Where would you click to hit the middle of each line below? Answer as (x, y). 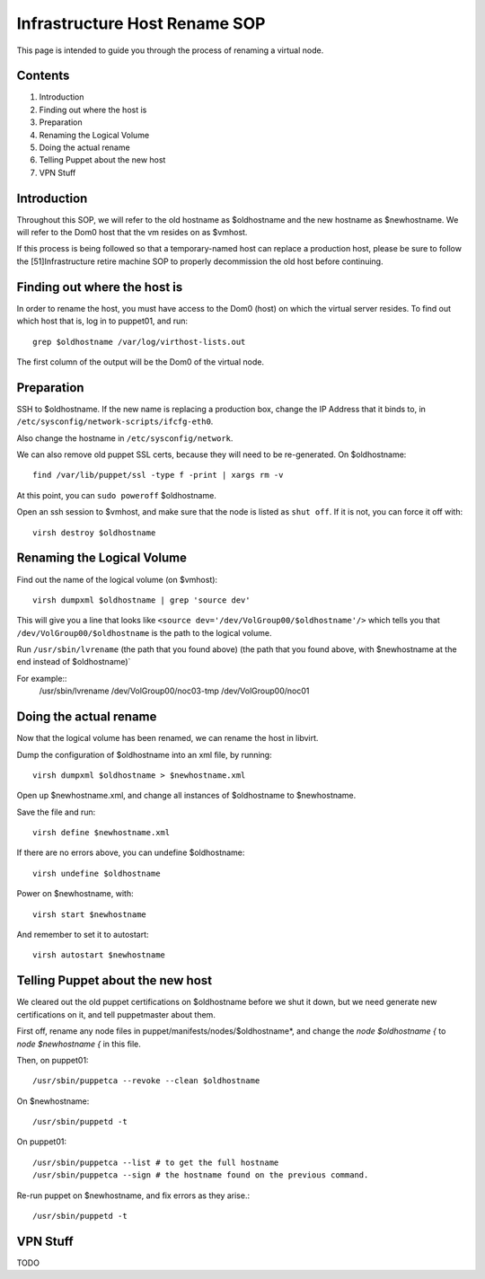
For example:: (42, 678)
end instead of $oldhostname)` (74, 662)
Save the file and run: (56, 812)
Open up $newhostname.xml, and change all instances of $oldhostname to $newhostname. (186, 796)
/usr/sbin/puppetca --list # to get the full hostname (156, 1162)
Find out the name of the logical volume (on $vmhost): (117, 579)
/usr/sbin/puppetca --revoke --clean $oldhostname (146, 1081)
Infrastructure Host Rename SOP (141, 23)
